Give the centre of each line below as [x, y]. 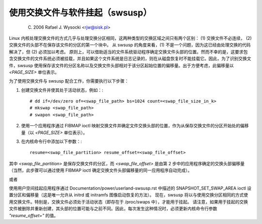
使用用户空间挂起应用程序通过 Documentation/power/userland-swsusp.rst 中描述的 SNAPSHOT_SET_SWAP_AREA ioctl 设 [130, 188]
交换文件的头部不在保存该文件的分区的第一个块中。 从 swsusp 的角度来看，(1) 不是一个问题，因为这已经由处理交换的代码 [130, 45]
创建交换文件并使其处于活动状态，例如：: [62, 90]
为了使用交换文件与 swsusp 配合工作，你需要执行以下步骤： [69, 81]
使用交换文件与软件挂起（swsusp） [80, 13]
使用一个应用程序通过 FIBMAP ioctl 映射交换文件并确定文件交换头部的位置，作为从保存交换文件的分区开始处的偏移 [135, 126]
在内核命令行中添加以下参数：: [52, 141]
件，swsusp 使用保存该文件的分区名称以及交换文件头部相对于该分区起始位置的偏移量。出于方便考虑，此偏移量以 [121, 65]
